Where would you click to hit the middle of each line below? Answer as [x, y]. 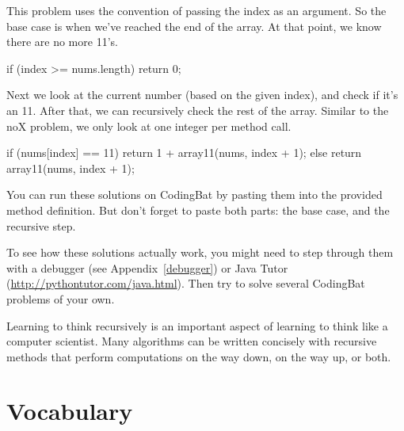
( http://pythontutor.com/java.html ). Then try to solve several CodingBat [186, 283]
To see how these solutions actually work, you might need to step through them [200, 252]
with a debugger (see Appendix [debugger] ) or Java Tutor [147, 267]
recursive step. [41, 225]
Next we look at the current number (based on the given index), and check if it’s [202, 95]
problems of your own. [61, 298]
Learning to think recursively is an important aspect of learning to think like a [197, 325]
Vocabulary [70, 411]
